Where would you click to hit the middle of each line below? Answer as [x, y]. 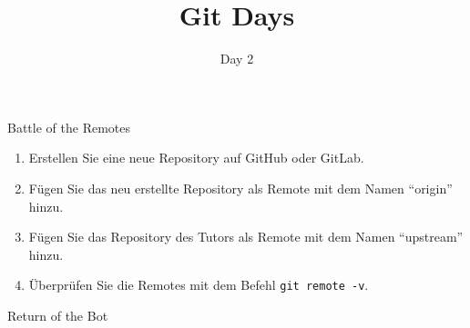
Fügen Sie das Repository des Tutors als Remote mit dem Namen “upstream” [246, 237]
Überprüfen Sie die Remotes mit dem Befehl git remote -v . [199, 285]
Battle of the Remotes [69, 127]
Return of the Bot [58, 315]
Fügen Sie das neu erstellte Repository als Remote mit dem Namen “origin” [240, 188]
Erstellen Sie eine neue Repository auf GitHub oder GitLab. [196, 158]
